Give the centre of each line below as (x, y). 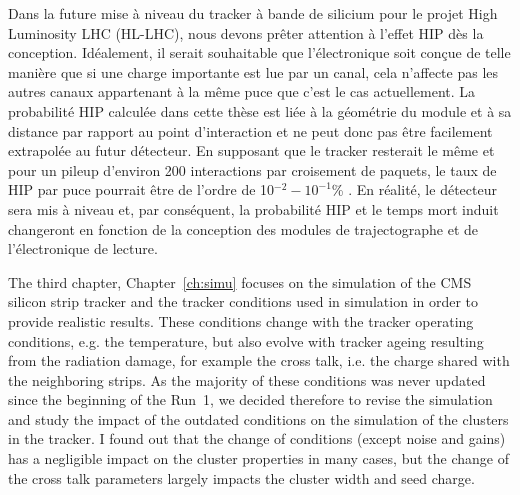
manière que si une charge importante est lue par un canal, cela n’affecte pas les (253, 71)
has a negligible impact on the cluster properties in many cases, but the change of (258, 458)
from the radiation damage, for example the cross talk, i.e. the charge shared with (259, 360)
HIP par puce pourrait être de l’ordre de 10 (141, 189)
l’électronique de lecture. (83, 248)
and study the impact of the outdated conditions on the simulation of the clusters (258, 418)
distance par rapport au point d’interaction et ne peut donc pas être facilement (250, 130)
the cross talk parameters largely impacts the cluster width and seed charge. (241, 477)
